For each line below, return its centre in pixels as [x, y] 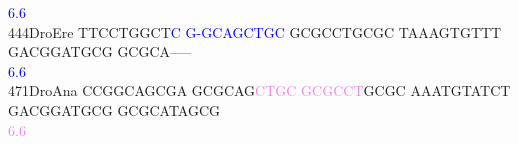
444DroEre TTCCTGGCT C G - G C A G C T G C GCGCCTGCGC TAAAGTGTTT [255, 31]
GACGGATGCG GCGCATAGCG [114, 109]
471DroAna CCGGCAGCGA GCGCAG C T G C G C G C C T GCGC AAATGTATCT [259, 90]
